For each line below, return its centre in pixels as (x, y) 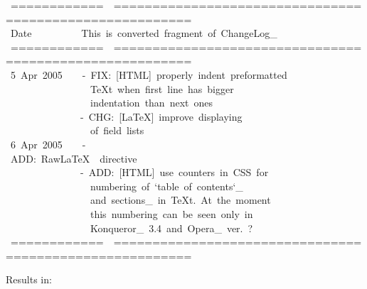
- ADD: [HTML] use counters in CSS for (174, 172)
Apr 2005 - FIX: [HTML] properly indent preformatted (154, 74)
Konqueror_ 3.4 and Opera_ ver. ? (171, 228)
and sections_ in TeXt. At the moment (180, 200)
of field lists (117, 130)
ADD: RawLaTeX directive (74, 158)
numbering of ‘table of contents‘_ (166, 186)
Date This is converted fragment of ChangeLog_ (144, 33)
